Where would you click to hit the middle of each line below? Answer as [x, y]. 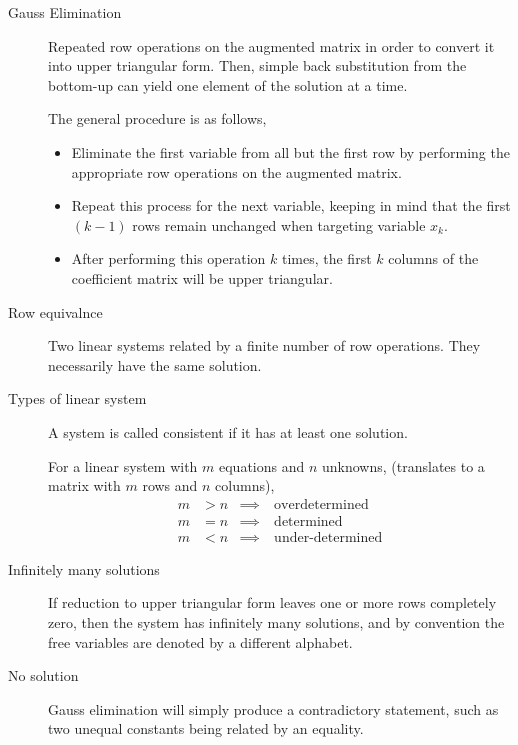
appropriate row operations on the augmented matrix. [236, 171]
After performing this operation [168, 258]
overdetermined [321, 504]
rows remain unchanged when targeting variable [279, 224]
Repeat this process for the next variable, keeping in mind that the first [291, 205]
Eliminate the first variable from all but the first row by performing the [290, 151]
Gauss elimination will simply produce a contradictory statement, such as [273, 708]
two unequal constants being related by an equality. [206, 728]
